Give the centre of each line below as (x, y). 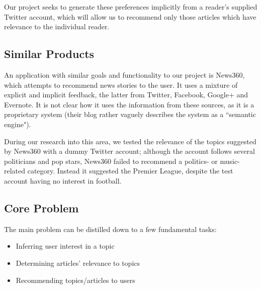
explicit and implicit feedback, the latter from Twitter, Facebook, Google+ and (126, 95)
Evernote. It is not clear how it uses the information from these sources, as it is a (129, 104)
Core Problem (41, 208)
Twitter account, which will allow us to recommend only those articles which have (130, 16)
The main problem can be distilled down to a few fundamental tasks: (110, 229)
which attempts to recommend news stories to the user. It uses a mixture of (121, 84)
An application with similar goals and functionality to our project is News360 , (124, 74)
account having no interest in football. (63, 180)
